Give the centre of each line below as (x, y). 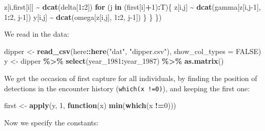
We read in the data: (37, 34)
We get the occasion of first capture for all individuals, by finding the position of (131, 78)
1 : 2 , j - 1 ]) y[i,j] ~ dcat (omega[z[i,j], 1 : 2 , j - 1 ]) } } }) (83, 17)
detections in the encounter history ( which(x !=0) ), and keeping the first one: (127, 88)
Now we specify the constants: (52, 122)
